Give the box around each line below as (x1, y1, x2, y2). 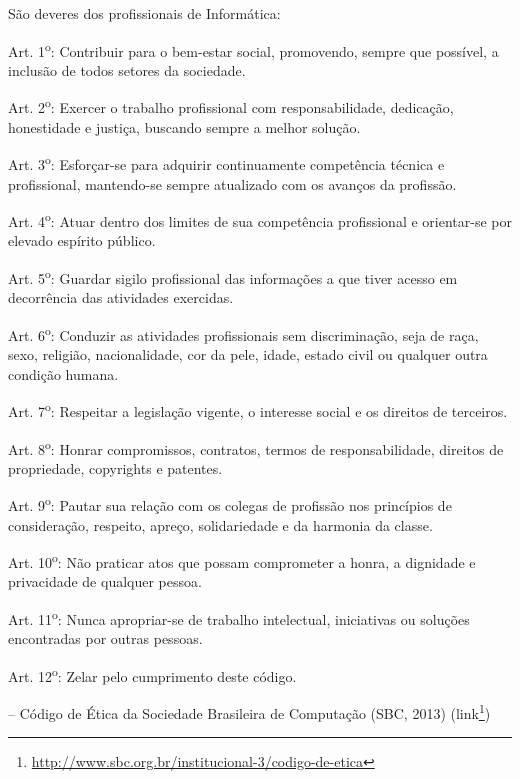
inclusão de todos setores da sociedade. (8, 59, 246, 80)
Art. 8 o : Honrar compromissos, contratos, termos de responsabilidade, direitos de (8, 435, 504, 459)
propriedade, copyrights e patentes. (8, 457, 223, 478)
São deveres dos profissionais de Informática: (8, 3, 281, 23)
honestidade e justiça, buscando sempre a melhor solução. (8, 116, 361, 137)
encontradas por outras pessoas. (8, 628, 203, 649)
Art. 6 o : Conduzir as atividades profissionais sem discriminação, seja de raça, (8, 321, 479, 345)
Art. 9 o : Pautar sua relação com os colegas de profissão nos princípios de (8, 492, 452, 515)
